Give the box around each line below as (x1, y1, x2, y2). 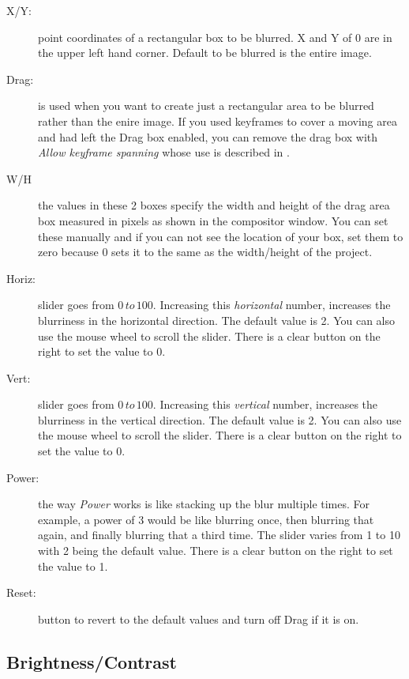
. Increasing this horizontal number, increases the (152, 296, 391, 313)
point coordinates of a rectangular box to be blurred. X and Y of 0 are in (38, 28, 392, 45)
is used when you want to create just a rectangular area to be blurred (38, 97, 374, 114)
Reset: (6, 584, 36, 601)
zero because (38, 243, 99, 260)
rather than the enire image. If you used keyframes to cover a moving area (38, 112, 397, 129)
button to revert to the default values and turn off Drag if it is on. (38, 610, 359, 627)
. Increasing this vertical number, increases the (152, 396, 378, 413)
